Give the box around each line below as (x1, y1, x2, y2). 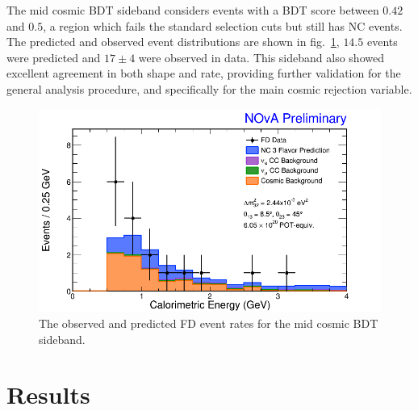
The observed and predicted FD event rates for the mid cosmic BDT (39, 315, 378, 331)
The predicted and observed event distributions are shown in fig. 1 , (6, 33, 340, 50)
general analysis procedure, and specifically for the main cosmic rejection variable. (6, 80, 412, 97)
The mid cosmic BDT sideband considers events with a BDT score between (6, 2, 379, 18)
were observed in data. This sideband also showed (138, 48, 384, 65)
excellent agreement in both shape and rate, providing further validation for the (6, 65, 401, 82)
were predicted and (6, 48, 101, 65)
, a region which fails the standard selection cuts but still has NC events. (43, 17, 403, 34)
